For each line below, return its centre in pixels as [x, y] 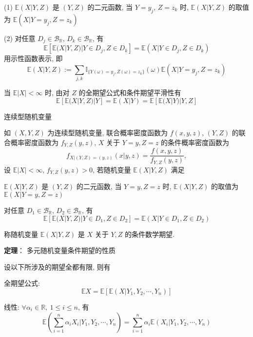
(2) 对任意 [20, 38]
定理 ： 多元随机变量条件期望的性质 [60, 250]
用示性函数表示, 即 [33, 58]
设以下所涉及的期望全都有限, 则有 [57, 266]
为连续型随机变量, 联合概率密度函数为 [108, 133]
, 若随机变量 [112, 169]
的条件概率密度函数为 [195, 142]
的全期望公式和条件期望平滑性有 [130, 93]
